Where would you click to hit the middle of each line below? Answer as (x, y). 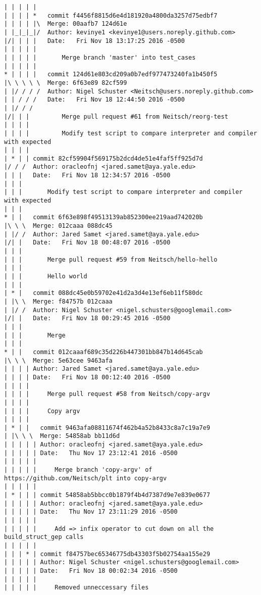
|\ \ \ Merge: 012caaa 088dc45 (58, 226)
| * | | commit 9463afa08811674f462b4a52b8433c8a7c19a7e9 (107, 428)
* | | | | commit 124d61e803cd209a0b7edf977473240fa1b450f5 (111, 75)
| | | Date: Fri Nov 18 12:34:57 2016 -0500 (87, 176)
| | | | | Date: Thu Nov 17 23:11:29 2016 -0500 (91, 512)
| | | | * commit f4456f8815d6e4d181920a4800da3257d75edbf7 (111, 15)
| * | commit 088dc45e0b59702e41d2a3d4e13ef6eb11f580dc (103, 293)
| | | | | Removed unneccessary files (76, 588)
